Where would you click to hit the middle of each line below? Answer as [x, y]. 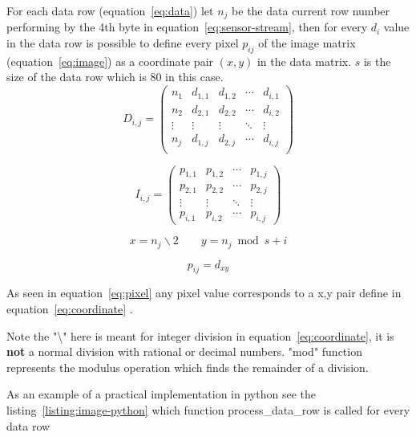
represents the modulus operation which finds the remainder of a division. [188, 367]
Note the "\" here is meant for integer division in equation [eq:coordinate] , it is [200, 335]
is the [377, 61]
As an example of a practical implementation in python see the [161, 394]
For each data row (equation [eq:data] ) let [110, 10]
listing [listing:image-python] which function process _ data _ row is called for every [208, 410]
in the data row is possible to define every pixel [123, 43]
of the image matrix [307, 43]
